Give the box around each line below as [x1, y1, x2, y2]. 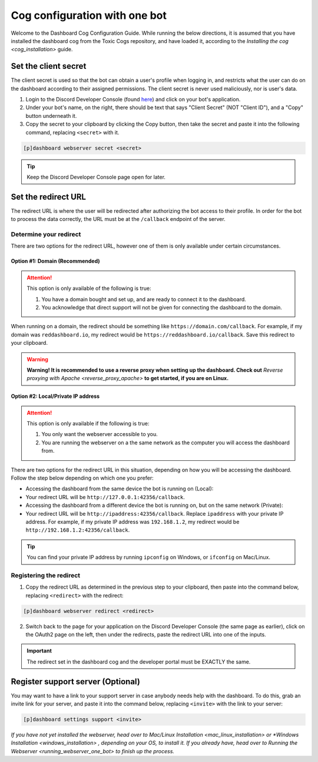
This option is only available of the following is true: [26, 285, 151, 292]
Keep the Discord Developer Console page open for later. [26, 173, 166, 180]
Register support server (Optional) [11, 677, 141, 687]
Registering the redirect [11, 571, 81, 579]
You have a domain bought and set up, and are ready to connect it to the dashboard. [41, 295, 247, 303]
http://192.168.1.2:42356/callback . [25, 526, 130, 533]
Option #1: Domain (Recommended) [11, 258, 100, 265]
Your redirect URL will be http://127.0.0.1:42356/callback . [25, 493, 185, 500]
